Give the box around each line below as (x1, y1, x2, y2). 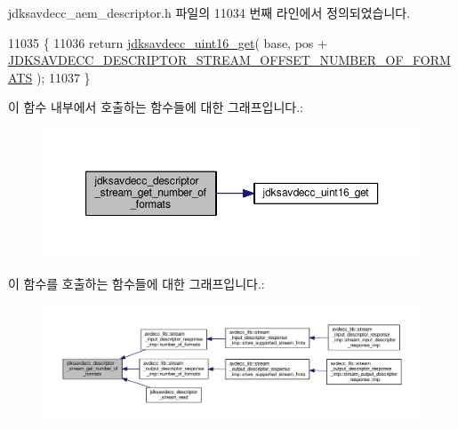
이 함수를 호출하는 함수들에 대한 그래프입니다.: (8, 274, 265, 293)
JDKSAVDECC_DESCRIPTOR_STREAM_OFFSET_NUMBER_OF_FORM (8, 51, 451, 69)
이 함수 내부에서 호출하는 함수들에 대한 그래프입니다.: (8, 98, 303, 116)
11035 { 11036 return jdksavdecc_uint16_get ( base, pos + (8, 33, 327, 52)
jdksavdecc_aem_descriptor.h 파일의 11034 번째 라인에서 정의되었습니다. (8, 4, 411, 21)
